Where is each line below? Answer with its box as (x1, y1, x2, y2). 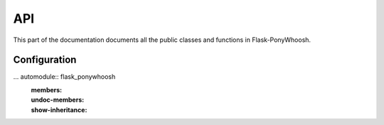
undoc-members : (31, 96, 85, 104)
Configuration (13, 54, 77, 66)
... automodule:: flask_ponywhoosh (13, 72, 116, 81)
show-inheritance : (31, 105, 87, 114)
